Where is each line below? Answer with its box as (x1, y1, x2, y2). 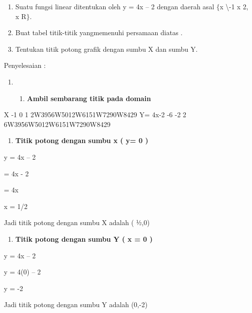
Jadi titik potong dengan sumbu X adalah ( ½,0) (4, 217, 150, 228)
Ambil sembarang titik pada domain (27, 93, 151, 103)
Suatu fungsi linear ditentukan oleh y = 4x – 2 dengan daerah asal (15, 1, 215, 11)
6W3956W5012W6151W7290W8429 (4, 119, 110, 129)
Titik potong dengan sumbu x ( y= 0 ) (15, 135, 148, 146)
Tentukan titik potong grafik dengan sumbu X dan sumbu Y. (15, 43, 198, 54)
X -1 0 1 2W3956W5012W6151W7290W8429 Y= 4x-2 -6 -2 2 (4, 109, 186, 120)
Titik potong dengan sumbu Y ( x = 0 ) (15, 233, 153, 244)
